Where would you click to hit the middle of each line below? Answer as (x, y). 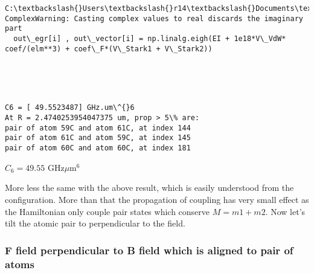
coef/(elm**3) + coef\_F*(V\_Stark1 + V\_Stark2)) (109, 49)
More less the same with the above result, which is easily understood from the (149, 188)
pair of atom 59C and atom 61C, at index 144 (98, 128)
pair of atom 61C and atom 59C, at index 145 (98, 138)
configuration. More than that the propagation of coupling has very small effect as (157, 199)
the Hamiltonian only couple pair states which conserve (107, 211)
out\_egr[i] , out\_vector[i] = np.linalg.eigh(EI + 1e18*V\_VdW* (150, 38)
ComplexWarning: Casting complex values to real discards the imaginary (154, 18)
